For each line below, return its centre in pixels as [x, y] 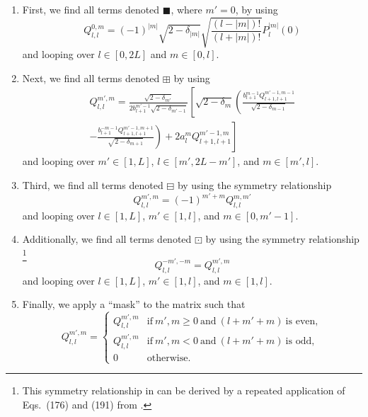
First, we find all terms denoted [91, 9]
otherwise [167, 358]
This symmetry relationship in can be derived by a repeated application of [184, 390]
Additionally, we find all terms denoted [107, 239]
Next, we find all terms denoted [91, 78]
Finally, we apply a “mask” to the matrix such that [134, 304]
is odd [299, 341]
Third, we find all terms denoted [93, 184]
